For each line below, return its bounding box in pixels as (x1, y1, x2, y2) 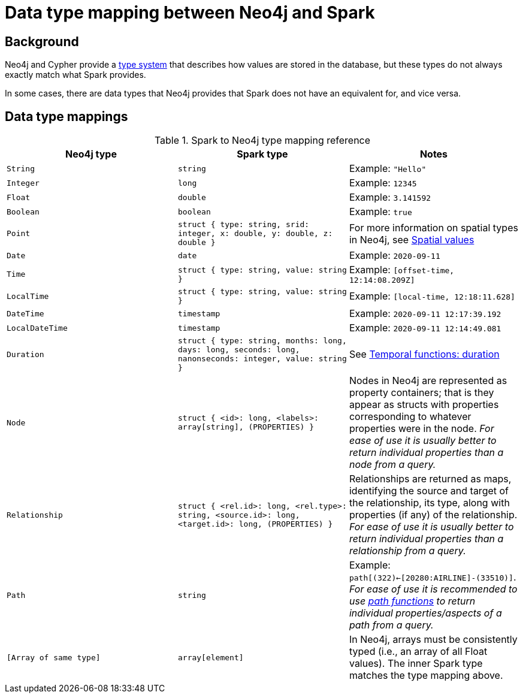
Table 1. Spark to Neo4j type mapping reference (154, 134, 371, 147)
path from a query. (349, 619, 434, 631)
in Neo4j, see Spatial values (349, 233, 474, 246)
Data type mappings (5, 108, 128, 124)
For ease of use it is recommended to (349, 583, 518, 596)
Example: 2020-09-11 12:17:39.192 (349, 307, 501, 320)
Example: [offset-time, (349, 264, 455, 276)
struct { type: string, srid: (177, 220, 310, 229)
